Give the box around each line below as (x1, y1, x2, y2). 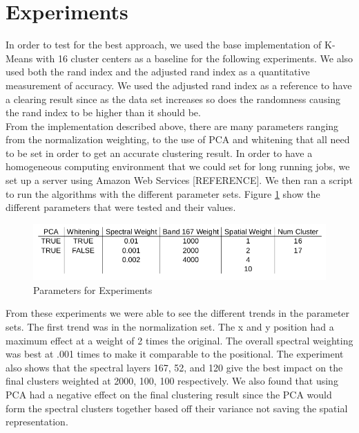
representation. (6, 414, 68, 429)
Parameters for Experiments (33, 282, 153, 297)
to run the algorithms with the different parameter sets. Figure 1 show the (6, 186, 320, 201)
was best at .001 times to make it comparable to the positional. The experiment (6, 347, 344, 361)
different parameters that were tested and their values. (6, 200, 236, 214)
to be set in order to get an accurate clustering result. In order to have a (6, 145, 313, 160)
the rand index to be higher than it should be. (6, 105, 201, 120)
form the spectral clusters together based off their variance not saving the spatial (6, 400, 348, 415)
